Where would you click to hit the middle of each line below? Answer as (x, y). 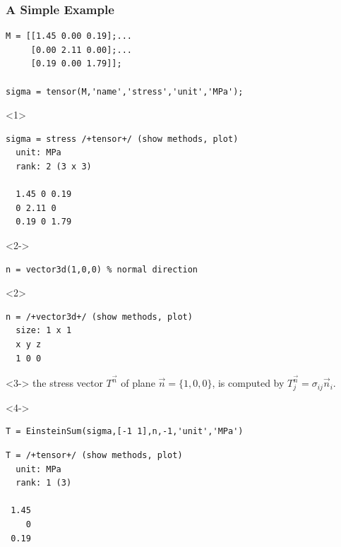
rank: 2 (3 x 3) (54, 166)
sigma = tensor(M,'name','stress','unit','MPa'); (125, 91)
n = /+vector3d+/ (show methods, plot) (99, 317)
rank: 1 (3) (44, 483)
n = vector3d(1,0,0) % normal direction (102, 269)
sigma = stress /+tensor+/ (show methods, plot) (122, 139)
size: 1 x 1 (44, 331)
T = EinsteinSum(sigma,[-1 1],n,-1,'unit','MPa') (125, 432)
